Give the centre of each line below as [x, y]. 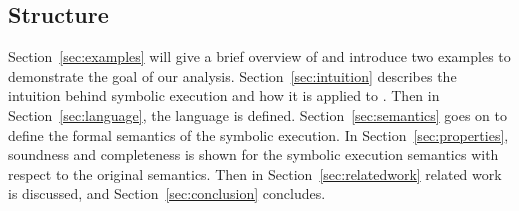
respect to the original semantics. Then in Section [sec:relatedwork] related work [255, 173]
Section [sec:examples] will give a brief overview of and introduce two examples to [259, 56]
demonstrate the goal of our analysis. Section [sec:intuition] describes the [232, 75]
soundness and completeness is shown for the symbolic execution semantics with [253, 154]
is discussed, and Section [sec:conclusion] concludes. [167, 193]
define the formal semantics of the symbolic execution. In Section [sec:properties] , [258, 134]
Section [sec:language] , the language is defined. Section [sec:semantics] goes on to [258, 114]
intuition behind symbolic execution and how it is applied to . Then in [224, 95]
